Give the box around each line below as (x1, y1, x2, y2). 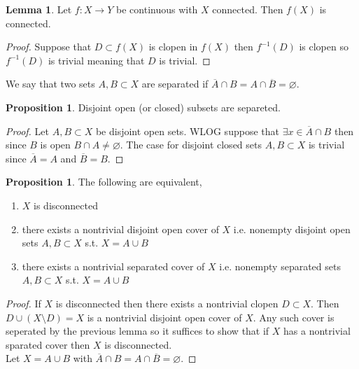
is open (40, 137, 71, 152)
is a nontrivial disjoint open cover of (87, 309, 242, 324)
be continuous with (116, 2, 198, 16)
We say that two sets (6, 76, 95, 91)
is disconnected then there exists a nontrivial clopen (55, 295, 279, 310)
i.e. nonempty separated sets (219, 258, 341, 273)
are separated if (141, 76, 209, 91)
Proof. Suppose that (6, 39, 92, 54)
